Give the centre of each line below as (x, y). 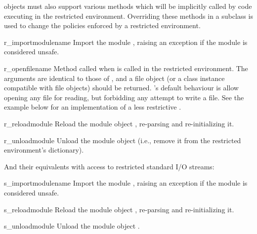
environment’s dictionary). (44, 150)
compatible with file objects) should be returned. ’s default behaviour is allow (121, 88)
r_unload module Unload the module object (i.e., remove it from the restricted (123, 140)
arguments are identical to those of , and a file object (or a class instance (114, 78)
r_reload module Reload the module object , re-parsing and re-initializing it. (119, 123)
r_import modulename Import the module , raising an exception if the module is (126, 42)
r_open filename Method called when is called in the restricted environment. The (126, 68)
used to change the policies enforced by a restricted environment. (102, 25)
